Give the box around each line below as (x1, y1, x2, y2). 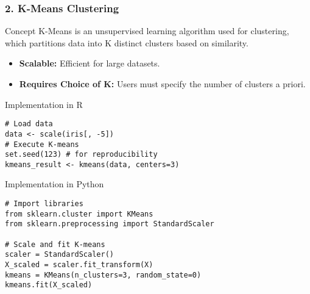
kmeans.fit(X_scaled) (5, 281, 93, 290)
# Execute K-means (5, 140, 79, 149)
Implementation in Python (5, 177, 104, 190)
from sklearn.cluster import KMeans (5, 209, 153, 218)
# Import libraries (5, 199, 83, 209)
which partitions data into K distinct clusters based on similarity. (5, 36, 248, 49)
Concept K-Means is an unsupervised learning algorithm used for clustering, (5, 24, 289, 37)
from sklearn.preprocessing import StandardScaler (5, 220, 214, 229)
